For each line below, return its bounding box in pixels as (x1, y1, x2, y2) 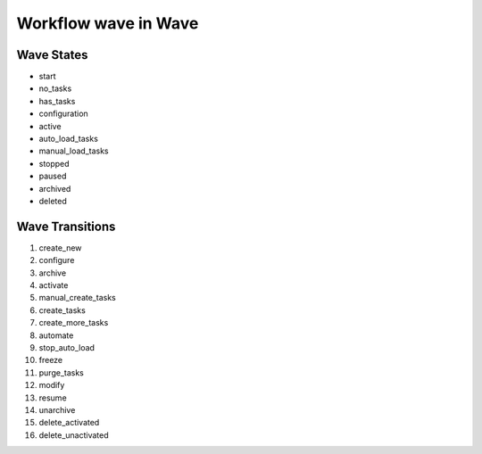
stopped (38, 158, 71, 169)
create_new (38, 242, 82, 253)
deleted (38, 195, 67, 206)
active (38, 120, 62, 131)
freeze (38, 355, 63, 366)
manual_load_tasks (38, 145, 109, 156)
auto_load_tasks (38, 134, 98, 144)
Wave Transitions (16, 219, 116, 234)
